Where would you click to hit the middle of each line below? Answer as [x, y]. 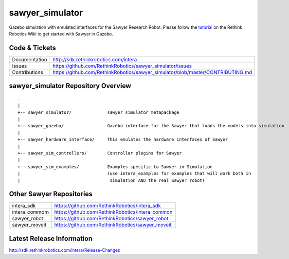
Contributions [27, 72]
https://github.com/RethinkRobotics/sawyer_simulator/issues [122, 66]
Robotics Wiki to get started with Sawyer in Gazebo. [61, 34]
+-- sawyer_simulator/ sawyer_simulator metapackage [99, 112]
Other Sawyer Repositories [51, 194]
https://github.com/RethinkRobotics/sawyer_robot [111, 219]
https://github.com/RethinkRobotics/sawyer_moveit [113, 225]
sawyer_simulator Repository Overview [70, 86]
